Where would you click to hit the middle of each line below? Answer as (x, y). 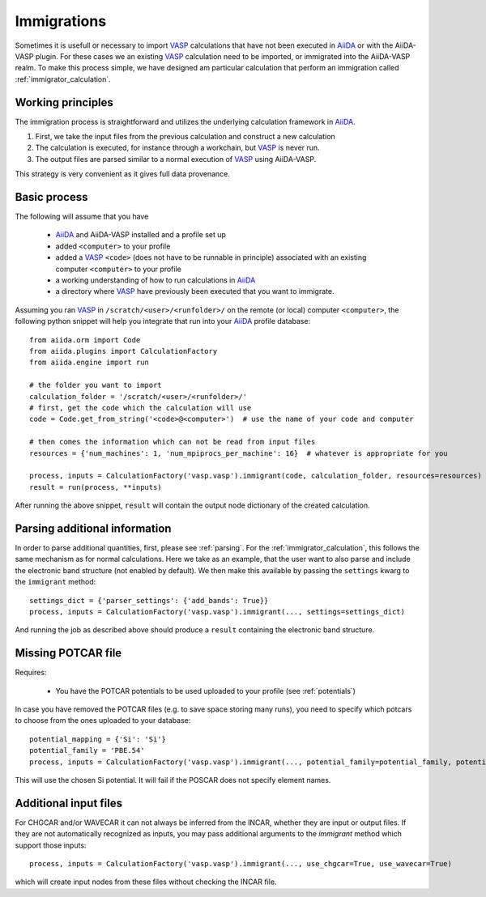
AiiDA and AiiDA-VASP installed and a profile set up (141, 235)
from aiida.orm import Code (85, 340)
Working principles (64, 102)
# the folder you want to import (96, 385)
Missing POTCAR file (68, 653)
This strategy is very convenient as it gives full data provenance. (123, 174)
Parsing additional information (93, 528)
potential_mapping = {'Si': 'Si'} (98, 739)
